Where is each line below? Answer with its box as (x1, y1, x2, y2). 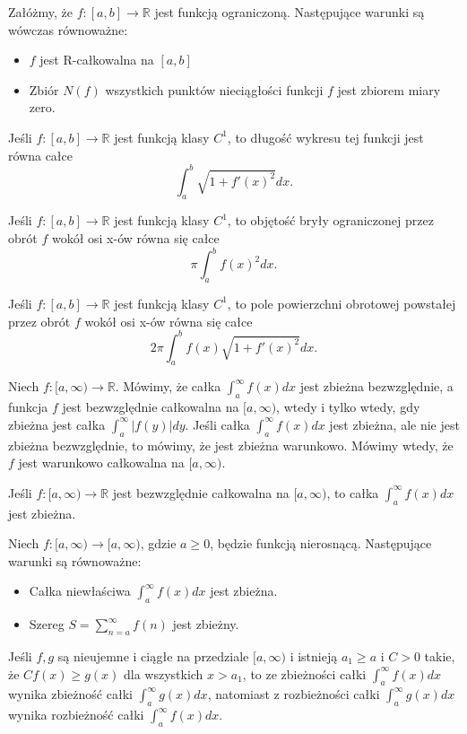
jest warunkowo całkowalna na (18, 453, 185, 472)
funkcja (8, 398, 48, 416)
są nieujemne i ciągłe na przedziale (57, 646, 249, 665)
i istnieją (290, 646, 338, 665)
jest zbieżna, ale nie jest (329, 415, 460, 433)
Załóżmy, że (8, 3, 73, 21)
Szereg (29, 615, 65, 634)
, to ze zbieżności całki (242, 664, 367, 683)
